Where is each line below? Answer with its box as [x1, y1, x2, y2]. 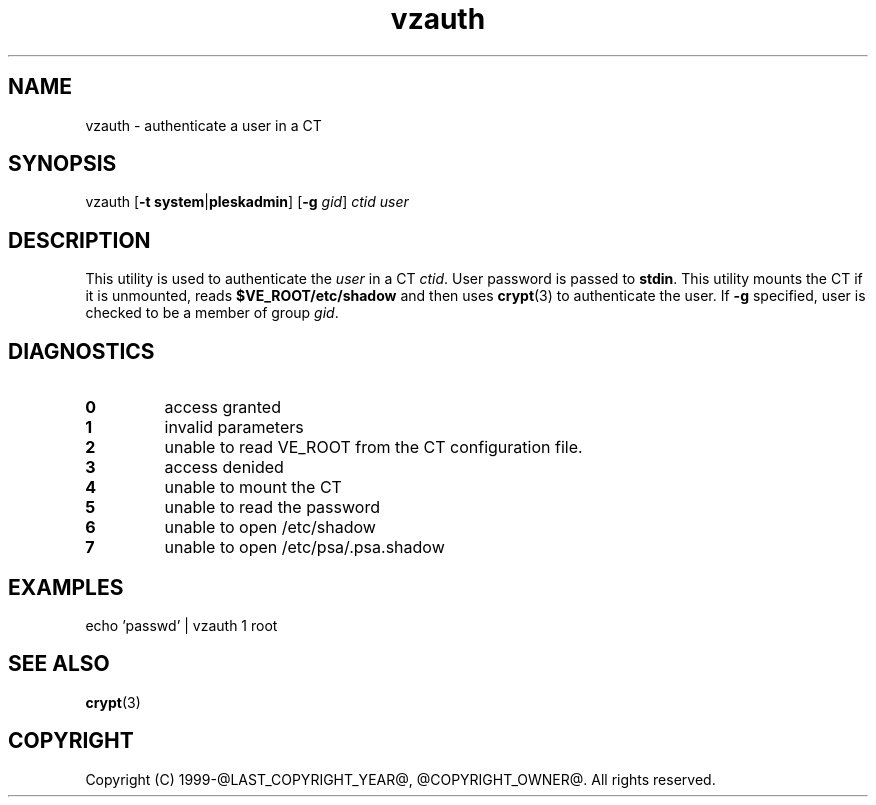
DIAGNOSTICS [8, 338, 155, 364]
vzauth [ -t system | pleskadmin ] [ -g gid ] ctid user [85, 193, 409, 211]
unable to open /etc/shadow [164, 517, 376, 538]
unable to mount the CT [164, 477, 342, 498]
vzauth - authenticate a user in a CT [85, 116, 322, 134]
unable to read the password [164, 497, 380, 518]
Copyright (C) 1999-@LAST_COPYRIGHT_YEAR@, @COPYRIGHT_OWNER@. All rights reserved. [85, 770, 716, 788]
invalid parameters [164, 417, 304, 438]
